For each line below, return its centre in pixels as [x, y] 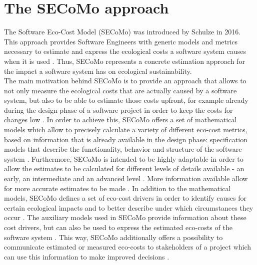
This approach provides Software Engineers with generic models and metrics [121, 41]
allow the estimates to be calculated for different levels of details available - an [124, 168]
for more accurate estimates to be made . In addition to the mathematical [117, 188]
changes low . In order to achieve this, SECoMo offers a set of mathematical [120, 120]
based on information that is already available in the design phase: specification [126, 139]
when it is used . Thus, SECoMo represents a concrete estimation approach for [124, 61]
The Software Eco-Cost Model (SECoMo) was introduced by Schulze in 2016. [122, 32]
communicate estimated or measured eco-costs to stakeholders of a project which [128, 247]
